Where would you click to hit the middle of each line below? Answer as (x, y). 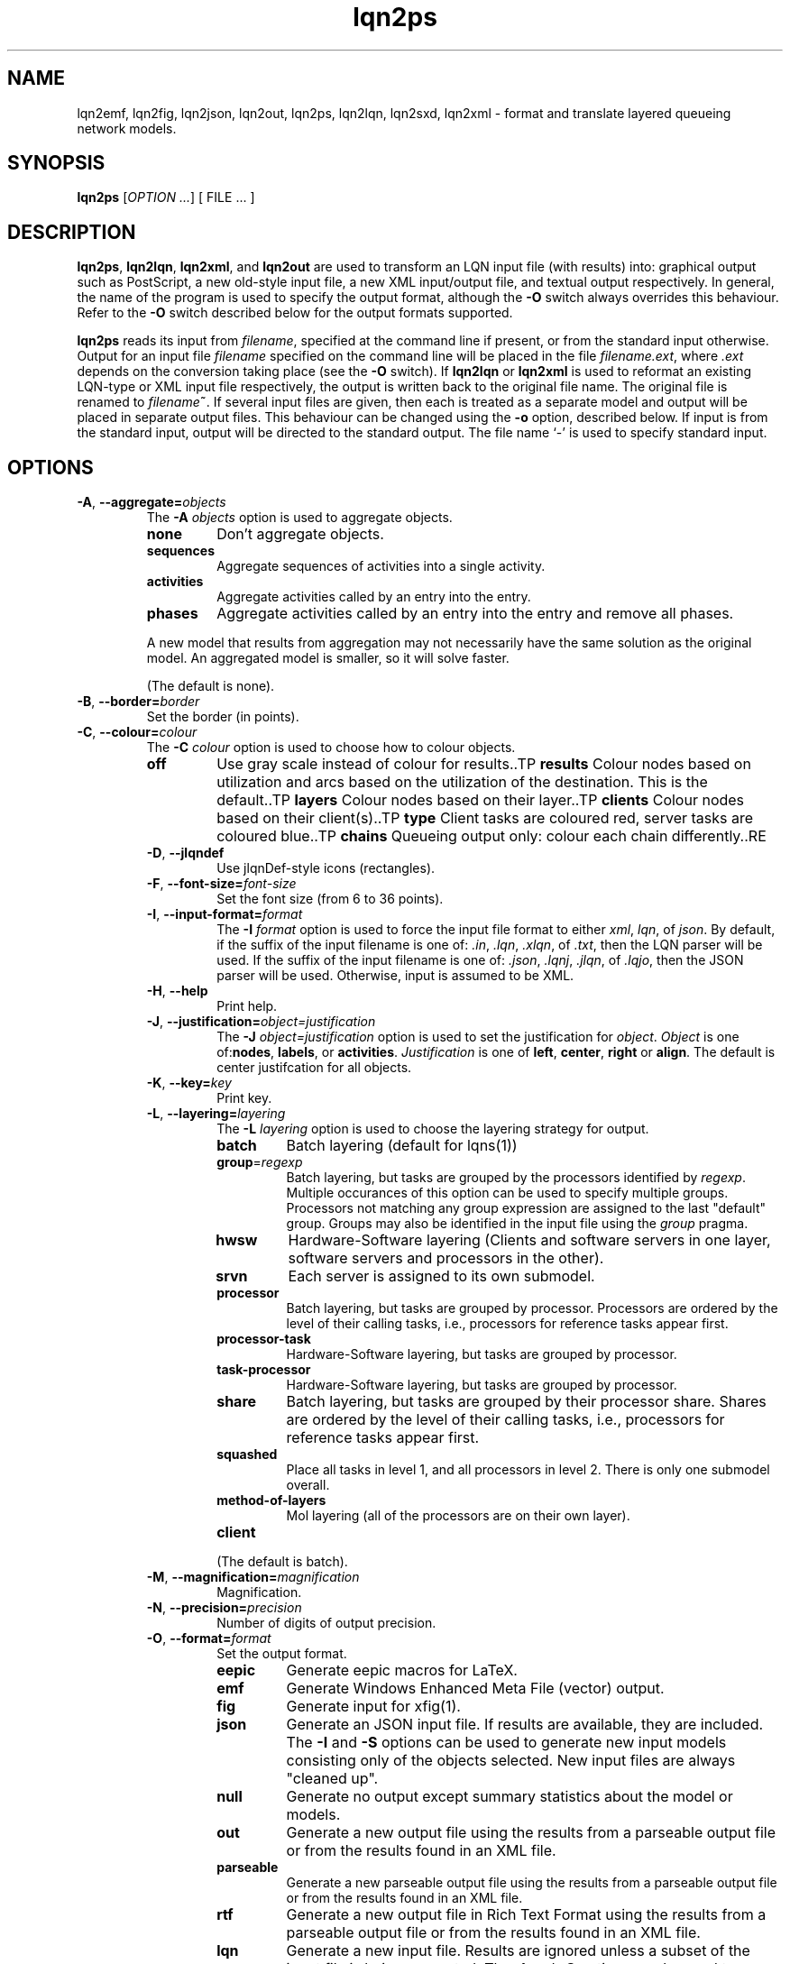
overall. (308, 1485)
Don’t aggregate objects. (300, 534)
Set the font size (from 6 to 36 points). (330, 899)
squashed (247, 1455)
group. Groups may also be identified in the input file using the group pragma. (517, 1224)
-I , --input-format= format (225, 914)
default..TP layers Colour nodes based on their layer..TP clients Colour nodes (481, 800)
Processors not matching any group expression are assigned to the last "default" (526, 1208)
